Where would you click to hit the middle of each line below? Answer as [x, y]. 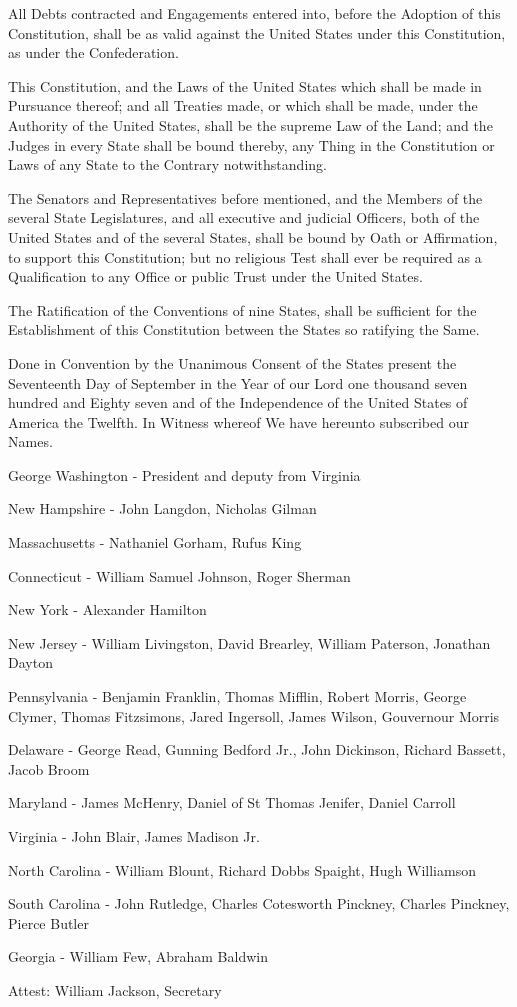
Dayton [30, 662]
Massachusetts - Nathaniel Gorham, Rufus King [155, 542]
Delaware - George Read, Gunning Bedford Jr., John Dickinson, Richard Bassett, [257, 749]
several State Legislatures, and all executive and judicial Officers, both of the [244, 217]
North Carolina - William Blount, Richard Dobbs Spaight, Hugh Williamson [242, 869]
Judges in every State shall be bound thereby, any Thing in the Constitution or [251, 144]
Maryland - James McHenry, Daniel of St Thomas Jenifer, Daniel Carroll [232, 802]
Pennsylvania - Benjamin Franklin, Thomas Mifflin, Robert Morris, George [237, 696]
